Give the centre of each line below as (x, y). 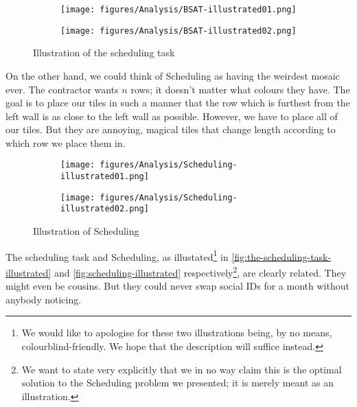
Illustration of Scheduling (86, 231)
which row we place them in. (66, 142)
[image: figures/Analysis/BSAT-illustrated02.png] (178, 31)
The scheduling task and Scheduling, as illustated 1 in (117, 255)
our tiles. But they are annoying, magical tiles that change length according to (171, 129)
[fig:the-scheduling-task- (281, 256)
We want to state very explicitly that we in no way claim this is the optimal (182, 369)
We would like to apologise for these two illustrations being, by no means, (177, 333)
